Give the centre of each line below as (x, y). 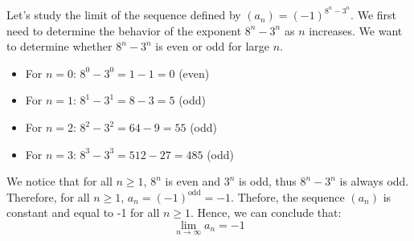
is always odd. (374, 181)
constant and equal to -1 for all (83, 212)
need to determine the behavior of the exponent (124, 30)
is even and (193, 181)
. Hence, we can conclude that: (266, 212)
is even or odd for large (213, 46)
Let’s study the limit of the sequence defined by (124, 15)
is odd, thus (268, 181)
